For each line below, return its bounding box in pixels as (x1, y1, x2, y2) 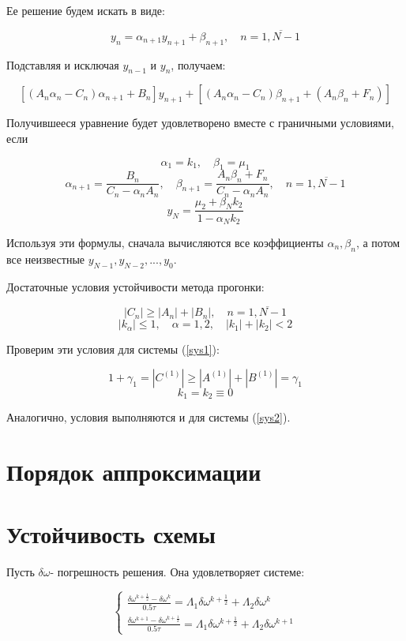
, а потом (355, 234, 400, 250)
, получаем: (171, 56, 226, 73)
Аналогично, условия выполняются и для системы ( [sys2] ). (6, 409, 291, 425)
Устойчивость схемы (6, 517, 216, 549)
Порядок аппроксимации (6, 455, 261, 488)
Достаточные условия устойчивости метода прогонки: (6, 278, 265, 294)
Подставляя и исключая (6, 56, 119, 73)
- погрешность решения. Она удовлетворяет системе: (50, 563, 305, 579)
